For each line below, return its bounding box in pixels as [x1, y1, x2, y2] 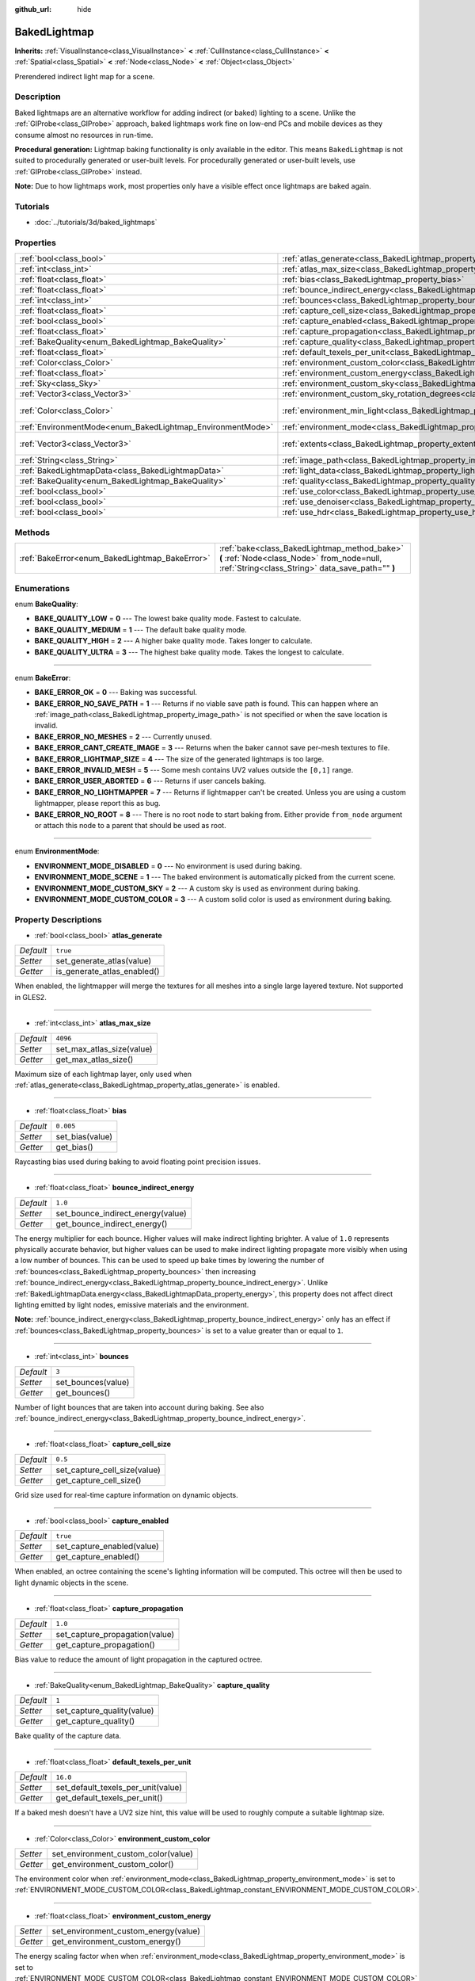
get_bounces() [55, 1387, 111, 1398]
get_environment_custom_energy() [51, 1936, 181, 1947]
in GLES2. [14, 992, 47, 1002]
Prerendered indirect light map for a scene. [14, 71, 155, 81]
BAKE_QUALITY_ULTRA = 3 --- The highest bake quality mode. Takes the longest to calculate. [34, 647, 344, 657]
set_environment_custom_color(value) [51, 1848, 194, 1859]
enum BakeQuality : [14, 599, 78, 609]
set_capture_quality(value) [55, 1705, 154, 1716]
